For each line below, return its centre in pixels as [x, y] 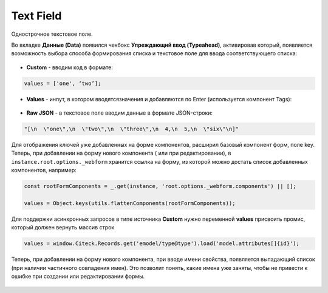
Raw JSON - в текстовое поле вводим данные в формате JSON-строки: [119, 113]
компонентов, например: [44, 170]
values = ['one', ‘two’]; [63, 83]
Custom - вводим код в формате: [70, 67]
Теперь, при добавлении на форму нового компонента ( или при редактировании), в [121, 153]
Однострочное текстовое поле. [52, 34]
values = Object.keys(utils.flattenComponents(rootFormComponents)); [130, 203]
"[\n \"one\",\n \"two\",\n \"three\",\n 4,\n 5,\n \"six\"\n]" [132, 129]
